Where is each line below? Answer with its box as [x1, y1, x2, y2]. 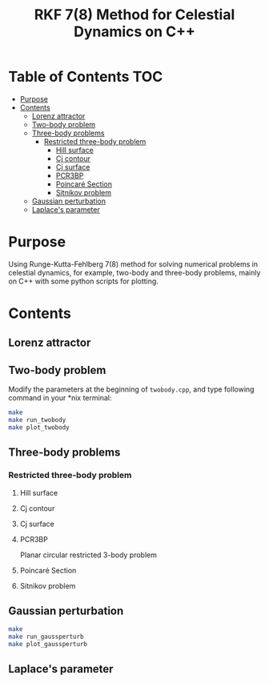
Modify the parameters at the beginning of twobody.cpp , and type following [8, 384, 255, 394]
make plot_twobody [8, 424, 70, 432]
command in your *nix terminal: [8, 393, 112, 403]
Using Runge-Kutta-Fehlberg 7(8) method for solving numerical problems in [8, 259, 259, 269]
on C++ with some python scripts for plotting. [8, 276, 159, 286]
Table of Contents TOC [8, 68, 163, 86]
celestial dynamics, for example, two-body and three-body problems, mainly [8, 267, 261, 277]
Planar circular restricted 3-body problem [19, 550, 158, 560]
